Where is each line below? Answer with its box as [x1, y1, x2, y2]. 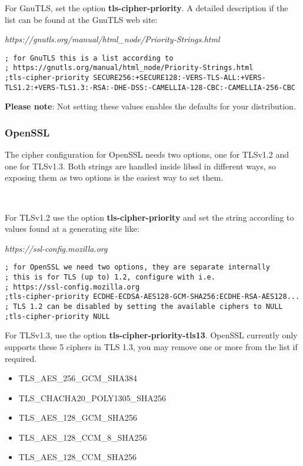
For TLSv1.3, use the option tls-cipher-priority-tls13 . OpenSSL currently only [5, 329, 298, 341]
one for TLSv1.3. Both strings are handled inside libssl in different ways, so [5, 159, 276, 172]
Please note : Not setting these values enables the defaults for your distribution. [5, 100, 296, 112]
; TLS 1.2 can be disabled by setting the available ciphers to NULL [5, 302, 283, 311]
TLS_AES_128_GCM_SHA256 [18, 411, 137, 424]
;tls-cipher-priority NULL [5, 312, 110, 321]
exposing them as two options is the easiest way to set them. [5, 171, 224, 184]
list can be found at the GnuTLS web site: [5, 13, 158, 25]
